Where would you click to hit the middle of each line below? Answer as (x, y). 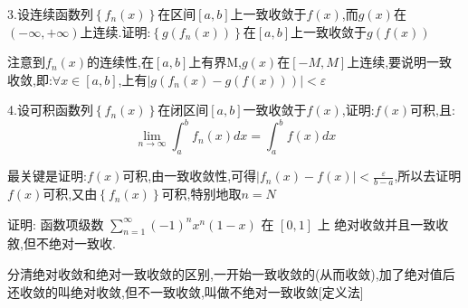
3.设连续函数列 (50, 14)
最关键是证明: (47, 176)
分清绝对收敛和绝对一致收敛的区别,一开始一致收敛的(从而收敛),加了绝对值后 (231, 274)
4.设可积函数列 (50, 110)
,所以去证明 (428, 176)
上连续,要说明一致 (400, 62)
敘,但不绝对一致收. (62, 243)
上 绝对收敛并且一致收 (383, 224)
